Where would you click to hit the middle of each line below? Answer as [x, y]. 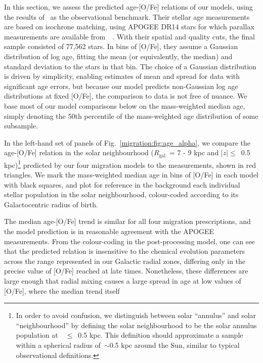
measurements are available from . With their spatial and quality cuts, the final [129, 36]
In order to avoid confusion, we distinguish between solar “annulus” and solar [136, 315]
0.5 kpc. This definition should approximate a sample [161, 335]
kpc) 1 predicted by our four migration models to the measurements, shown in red [130, 164]
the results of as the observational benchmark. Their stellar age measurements [127, 16]
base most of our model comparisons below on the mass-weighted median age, [125, 105]
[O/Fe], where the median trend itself [62, 290]
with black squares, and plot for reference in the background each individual [122, 184]
